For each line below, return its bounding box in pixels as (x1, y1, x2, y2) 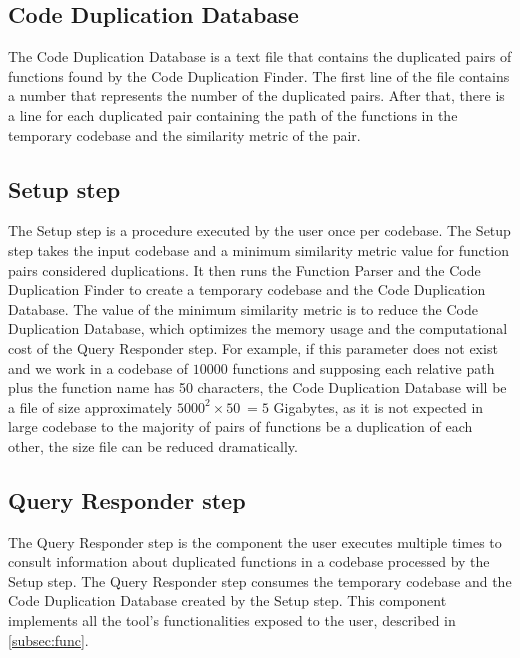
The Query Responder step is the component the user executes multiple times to (8, 531, 502, 552)
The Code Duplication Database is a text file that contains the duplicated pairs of (8, 46, 512, 67)
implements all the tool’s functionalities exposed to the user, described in (8, 610, 456, 631)
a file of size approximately (8, 396, 173, 417)
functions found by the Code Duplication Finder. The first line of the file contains (8, 65, 510, 86)
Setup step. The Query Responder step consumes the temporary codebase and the (8, 570, 512, 591)
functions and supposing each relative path (232, 357, 495, 378)
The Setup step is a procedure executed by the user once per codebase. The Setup (8, 220, 511, 241)
